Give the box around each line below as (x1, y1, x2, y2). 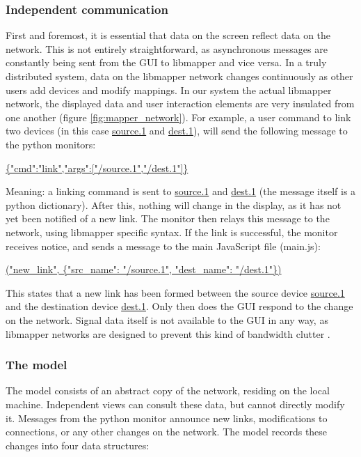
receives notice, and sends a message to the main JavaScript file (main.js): (6, 238, 321, 253)
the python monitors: (6, 137, 96, 151)
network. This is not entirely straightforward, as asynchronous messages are (6, 41, 328, 56)
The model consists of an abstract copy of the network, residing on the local (6, 383, 330, 398)
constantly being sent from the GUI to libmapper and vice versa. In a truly (6, 55, 327, 70)
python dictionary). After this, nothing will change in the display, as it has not (6, 197, 342, 212)
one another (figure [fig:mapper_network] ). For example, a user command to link (6, 109, 351, 124)
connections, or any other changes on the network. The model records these (6, 424, 328, 439)
